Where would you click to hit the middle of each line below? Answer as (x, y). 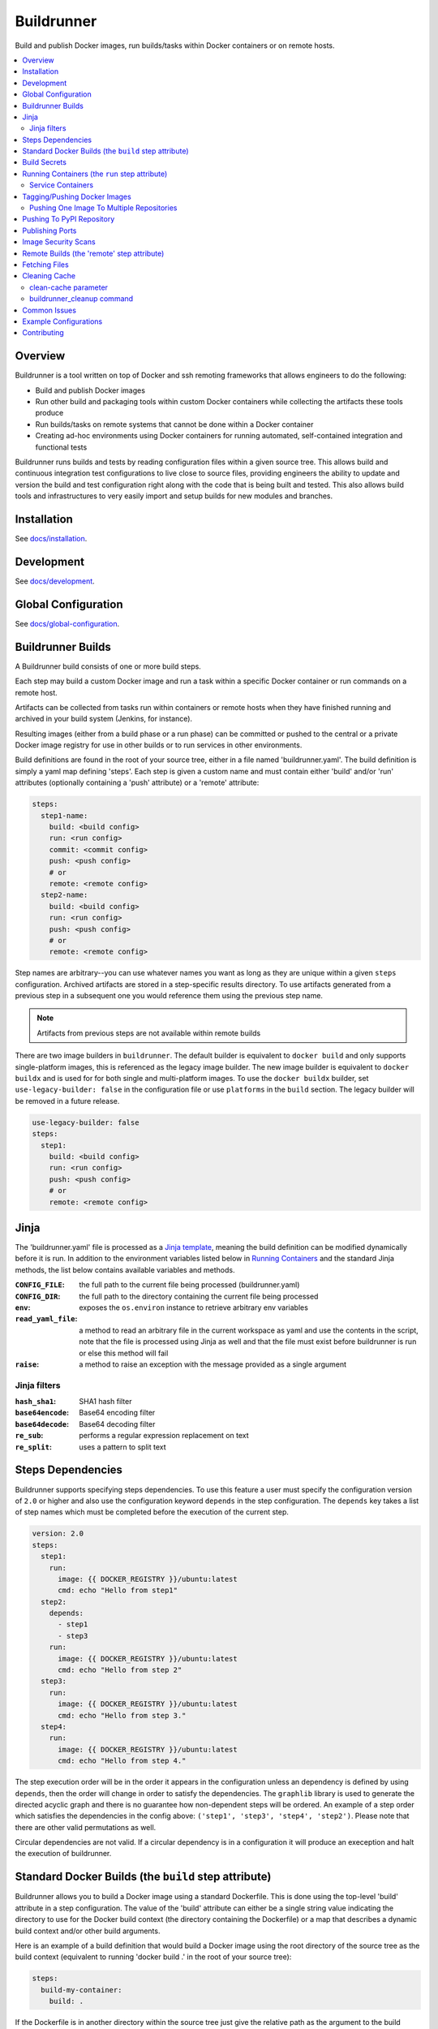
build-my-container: (82, 1990)
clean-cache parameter (69, 287)
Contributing (43, 333)
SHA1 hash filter (105, 1402)
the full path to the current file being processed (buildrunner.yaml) (189, 1285)
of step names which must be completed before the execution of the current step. (152, 1512)
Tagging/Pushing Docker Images (77, 196)
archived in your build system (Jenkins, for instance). (104, 719)
